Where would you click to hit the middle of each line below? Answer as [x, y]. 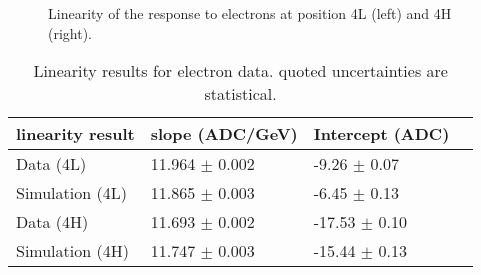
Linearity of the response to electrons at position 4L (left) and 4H [250, 13]
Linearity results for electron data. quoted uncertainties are [240, 71]
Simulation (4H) [72, 251]
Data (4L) [51, 164]
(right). [70, 32]
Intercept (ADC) [381, 134]
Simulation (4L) [71, 193]
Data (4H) [52, 222]
